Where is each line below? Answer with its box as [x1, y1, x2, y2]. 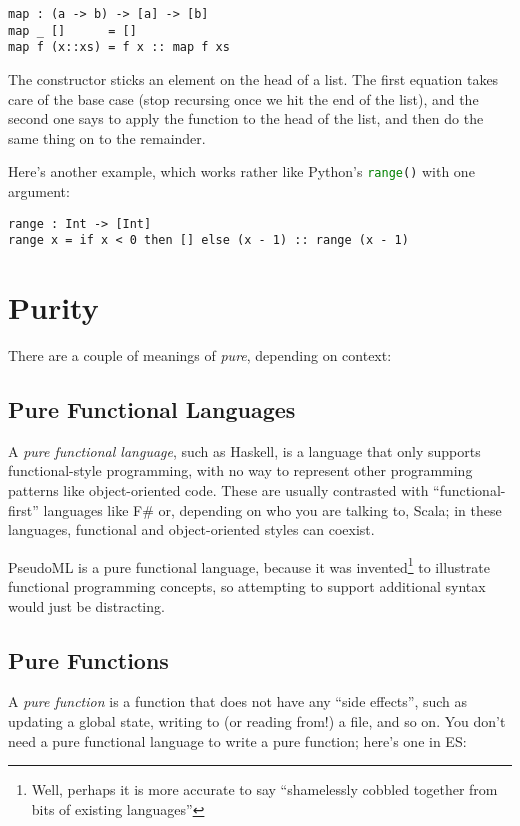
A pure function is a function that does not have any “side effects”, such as [8, 691, 468, 712]
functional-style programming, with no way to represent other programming [8, 460, 473, 481]
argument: [8, 181, 70, 201]
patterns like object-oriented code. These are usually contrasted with [8, 480, 429, 501]
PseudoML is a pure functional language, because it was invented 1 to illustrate [8, 553, 490, 577]
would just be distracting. [8, 595, 165, 616]
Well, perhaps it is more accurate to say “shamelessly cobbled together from [31, 779, 498, 800]
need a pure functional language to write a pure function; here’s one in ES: [8, 730, 467, 751]
